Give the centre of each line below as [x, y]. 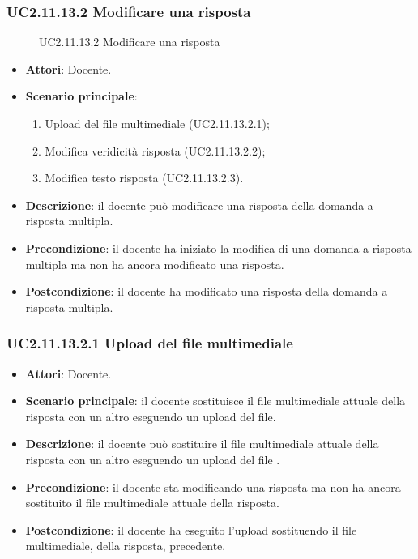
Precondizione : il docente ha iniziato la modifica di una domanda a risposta [218, 247]
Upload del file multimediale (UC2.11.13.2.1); [157, 123]
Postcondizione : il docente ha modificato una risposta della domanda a [207, 291]
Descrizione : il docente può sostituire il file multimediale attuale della [202, 444]
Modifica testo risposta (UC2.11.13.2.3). [144, 178]
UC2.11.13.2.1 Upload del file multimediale [150, 343]
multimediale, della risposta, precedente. [126, 546]
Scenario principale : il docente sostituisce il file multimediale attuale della [215, 401]
